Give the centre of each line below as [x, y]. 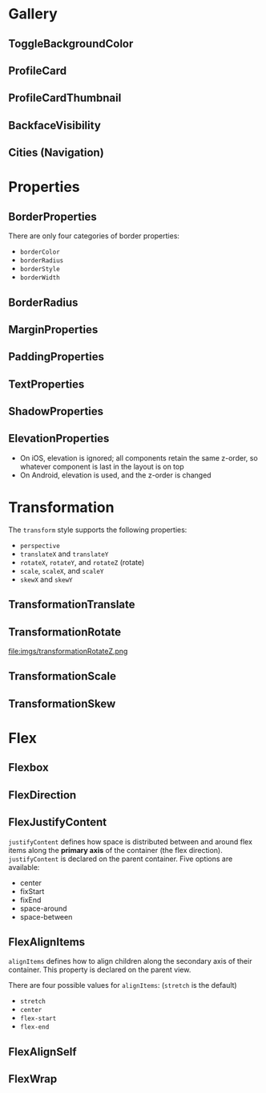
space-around [43, 908]
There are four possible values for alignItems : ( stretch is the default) [123, 985]
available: [24, 867]
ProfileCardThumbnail [65, 98]
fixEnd [30, 900]
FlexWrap [33, 1079]
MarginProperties [53, 329]
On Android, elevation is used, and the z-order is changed [115, 475]
